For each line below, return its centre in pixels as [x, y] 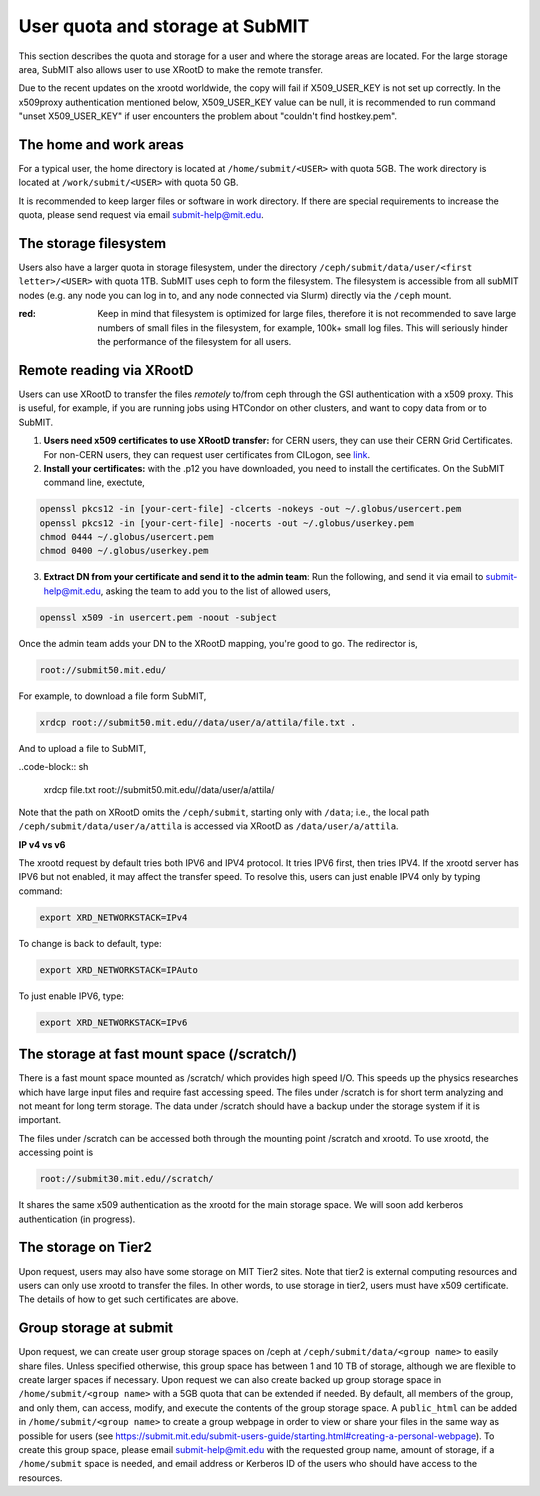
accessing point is [56, 1152]
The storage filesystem [92, 243]
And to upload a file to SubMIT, [82, 748]
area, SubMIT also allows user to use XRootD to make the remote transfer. [171, 69]
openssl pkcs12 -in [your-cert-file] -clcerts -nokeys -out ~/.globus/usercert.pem [250, 509]
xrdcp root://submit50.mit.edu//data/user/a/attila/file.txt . [198, 722]
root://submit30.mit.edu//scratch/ [126, 1179]
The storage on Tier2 [85, 1247]
